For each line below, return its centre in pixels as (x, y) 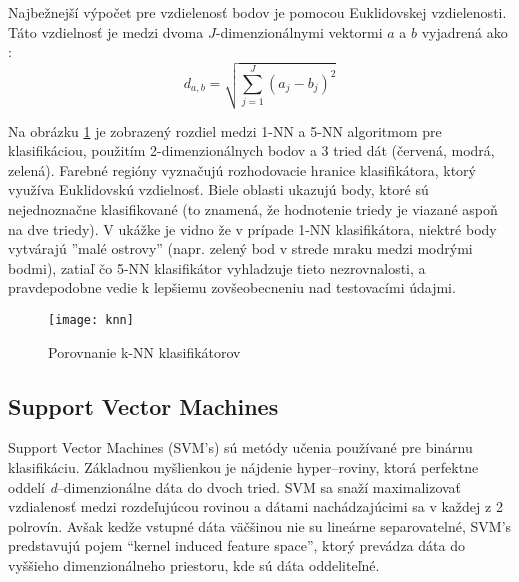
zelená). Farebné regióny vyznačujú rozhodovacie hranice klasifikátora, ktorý (242, 169)
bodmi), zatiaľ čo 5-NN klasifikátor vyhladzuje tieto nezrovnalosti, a (217, 267)
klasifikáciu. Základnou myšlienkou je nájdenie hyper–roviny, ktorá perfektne (243, 466)
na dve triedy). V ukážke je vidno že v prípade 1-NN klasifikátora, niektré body (252, 228)
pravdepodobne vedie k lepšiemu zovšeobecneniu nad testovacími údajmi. (232, 287)
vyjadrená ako (464, 31)
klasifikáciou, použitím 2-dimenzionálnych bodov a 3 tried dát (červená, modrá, (251, 150)
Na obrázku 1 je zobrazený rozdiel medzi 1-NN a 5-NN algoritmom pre (225, 130)
